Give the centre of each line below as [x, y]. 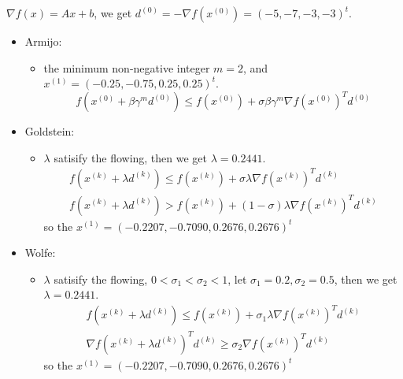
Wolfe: [40, 253]
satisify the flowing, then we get [131, 157]
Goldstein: [50, 131]
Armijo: [43, 41]
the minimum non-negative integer [127, 67]
